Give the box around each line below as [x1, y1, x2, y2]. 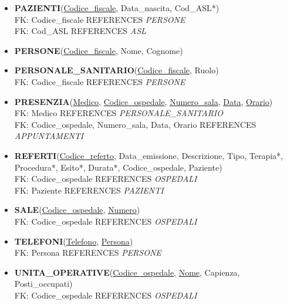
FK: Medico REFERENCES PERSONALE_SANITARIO [14, 107, 223, 119]
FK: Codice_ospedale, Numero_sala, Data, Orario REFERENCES [14, 118, 256, 130]
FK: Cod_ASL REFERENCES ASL [14, 25, 146, 37]
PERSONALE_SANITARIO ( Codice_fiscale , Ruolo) [14, 64, 219, 76]
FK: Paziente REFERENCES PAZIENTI [14, 184, 164, 196]
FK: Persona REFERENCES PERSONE [14, 246, 161, 259]
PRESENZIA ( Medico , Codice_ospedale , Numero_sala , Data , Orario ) [14, 95, 273, 107]
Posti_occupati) [14, 277, 73, 290]
